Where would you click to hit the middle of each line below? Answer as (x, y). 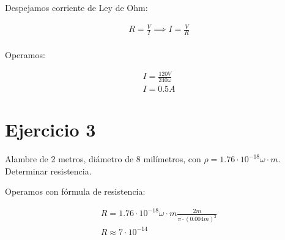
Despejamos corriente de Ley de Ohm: (76, 7)
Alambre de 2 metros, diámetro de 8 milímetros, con (103, 159)
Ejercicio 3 (50, 129)
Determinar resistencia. (48, 171)
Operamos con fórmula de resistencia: (75, 191)
